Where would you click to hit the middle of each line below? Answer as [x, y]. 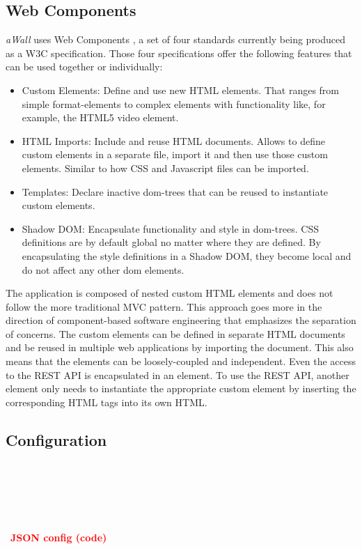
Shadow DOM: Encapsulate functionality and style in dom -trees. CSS [170, 228]
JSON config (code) [59, 537]
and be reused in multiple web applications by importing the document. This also [180, 347]
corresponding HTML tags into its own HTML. [107, 402]
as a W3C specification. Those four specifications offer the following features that [179, 53]
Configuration [56, 439]
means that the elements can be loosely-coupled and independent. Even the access [181, 361]
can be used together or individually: [84, 67]
